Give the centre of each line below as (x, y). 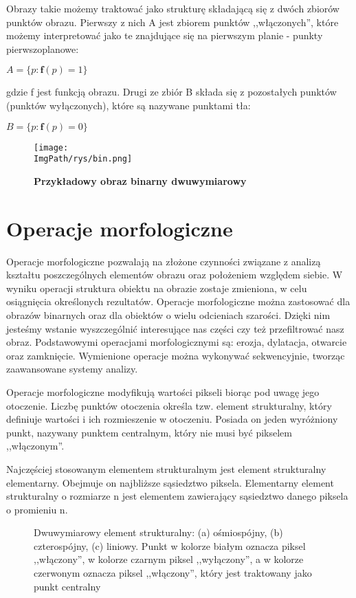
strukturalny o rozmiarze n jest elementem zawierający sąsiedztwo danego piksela (177, 496)
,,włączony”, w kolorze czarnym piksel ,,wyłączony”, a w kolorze (169, 559)
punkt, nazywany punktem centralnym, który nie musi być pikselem (149, 432)
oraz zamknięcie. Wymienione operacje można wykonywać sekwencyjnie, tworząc (176, 355)
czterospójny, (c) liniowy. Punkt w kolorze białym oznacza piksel (170, 545)
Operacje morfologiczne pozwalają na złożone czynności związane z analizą (164, 261)
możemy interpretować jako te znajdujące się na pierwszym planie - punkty (165, 35)
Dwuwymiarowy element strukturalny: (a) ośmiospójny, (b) (158, 532)
